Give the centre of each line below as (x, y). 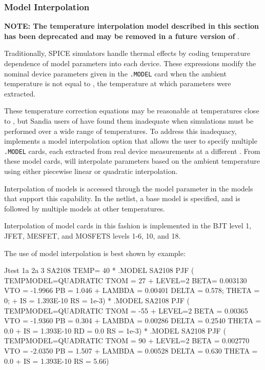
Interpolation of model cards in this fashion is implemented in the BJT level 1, (128, 226)
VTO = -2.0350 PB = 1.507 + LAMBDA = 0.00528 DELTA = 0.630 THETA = (131, 350)
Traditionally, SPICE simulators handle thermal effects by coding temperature (127, 53)
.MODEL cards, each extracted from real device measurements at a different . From (132, 151)
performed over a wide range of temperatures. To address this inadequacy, (120, 131)
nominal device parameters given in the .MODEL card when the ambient (115, 73)
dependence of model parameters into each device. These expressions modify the (130, 63)
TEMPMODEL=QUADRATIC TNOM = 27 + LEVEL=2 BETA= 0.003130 (126, 280)
